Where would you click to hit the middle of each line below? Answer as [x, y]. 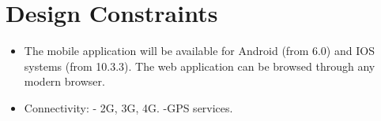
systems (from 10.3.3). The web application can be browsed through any [200, 66]
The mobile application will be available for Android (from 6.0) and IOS [199, 51]
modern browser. [64, 81]
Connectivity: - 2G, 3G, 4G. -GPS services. [128, 107]
